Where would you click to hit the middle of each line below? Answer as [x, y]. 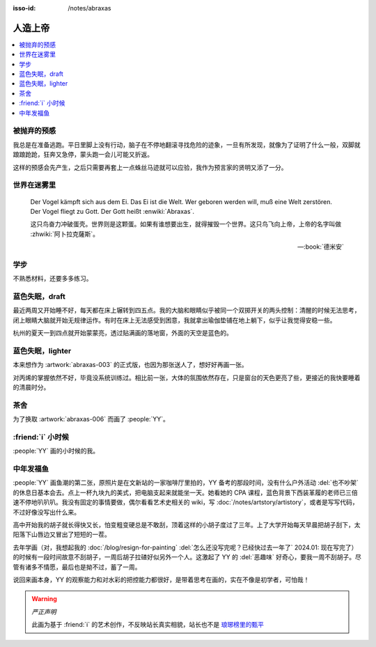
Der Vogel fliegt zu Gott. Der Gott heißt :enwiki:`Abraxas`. [112, 211]
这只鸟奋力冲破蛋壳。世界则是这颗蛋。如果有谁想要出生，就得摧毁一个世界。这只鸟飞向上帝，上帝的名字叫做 [186, 224]
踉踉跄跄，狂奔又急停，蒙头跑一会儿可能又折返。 [83, 155]
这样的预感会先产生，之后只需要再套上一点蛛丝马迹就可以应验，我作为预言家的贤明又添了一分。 [150, 167]
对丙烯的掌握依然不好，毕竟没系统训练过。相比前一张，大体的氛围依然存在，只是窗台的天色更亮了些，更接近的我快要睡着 [187, 377]
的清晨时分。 [31, 387]
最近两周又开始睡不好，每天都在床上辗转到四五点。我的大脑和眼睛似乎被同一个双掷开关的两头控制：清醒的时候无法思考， [187, 311]
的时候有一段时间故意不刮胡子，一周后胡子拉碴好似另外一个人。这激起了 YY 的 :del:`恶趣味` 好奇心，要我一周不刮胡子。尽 [187, 557]
